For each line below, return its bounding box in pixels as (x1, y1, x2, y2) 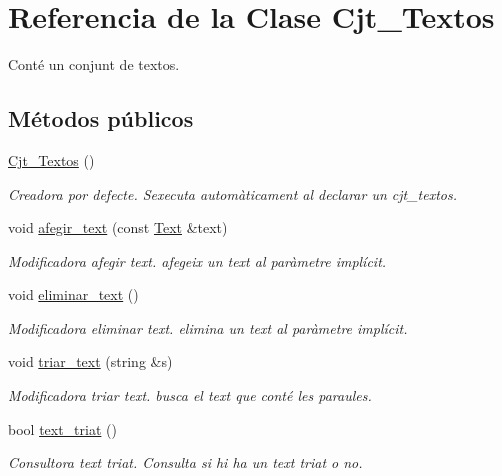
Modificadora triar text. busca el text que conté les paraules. (8, 385, 372, 406)
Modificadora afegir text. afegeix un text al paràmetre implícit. (8, 250, 387, 271)
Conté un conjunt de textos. (8, 54, 180, 75)
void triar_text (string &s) (8, 351, 173, 372)
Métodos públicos (8, 103, 194, 134)
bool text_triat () (8, 418, 117, 439)
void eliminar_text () (8, 284, 139, 305)
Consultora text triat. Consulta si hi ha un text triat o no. (8, 452, 363, 473)
